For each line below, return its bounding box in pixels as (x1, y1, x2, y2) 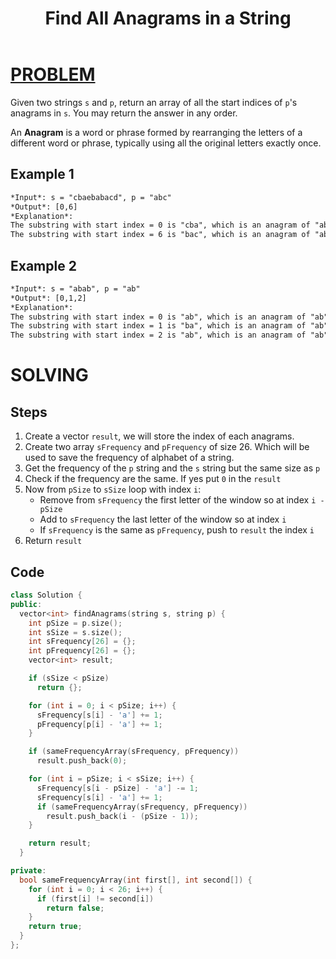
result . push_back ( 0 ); (36, 756, 128, 766)
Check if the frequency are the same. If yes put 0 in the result (24, 473, 282, 485)
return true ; (28, 922, 83, 932)
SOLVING (10, 364, 89, 387)
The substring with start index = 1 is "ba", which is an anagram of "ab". (10, 321, 333, 331)
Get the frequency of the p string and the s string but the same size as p (24, 462, 321, 474)
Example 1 (10, 166, 75, 183)
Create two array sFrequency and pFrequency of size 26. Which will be (24, 441, 310, 453)
